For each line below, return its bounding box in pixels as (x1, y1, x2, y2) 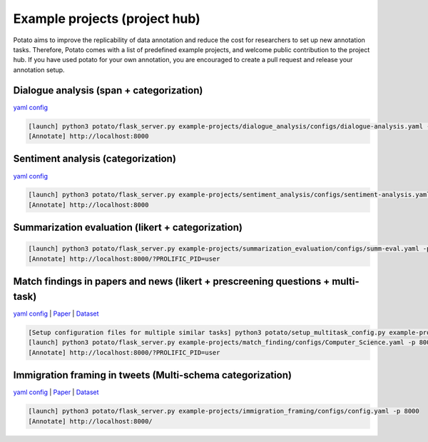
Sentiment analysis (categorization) (13, 153, 176, 165)
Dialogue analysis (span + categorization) (13, 84, 203, 96)
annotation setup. (13, 65, 65, 74)
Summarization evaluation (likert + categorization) (13, 221, 243, 233)
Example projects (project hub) (13, 11, 201, 26)
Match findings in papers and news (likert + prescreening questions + (13, 276, 330, 288)
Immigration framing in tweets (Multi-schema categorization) (13, 369, 292, 381)
